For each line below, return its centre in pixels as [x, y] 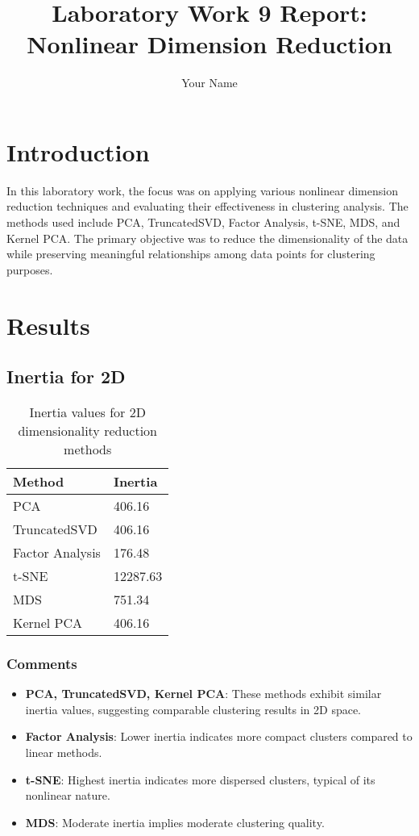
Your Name [209, 83]
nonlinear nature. [68, 795]
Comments [42, 663]
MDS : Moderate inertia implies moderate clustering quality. [175, 822]
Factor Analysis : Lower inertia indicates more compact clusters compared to [219, 736]
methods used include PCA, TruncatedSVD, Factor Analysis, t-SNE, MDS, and [203, 222]
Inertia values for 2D [87, 412]
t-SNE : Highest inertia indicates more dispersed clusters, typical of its [200, 779]
